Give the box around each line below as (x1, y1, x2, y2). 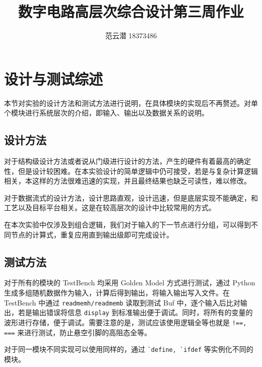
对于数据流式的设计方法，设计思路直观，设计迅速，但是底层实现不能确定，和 (4, 192, 258, 203)
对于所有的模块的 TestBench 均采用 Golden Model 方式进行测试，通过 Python (4, 277, 255, 288)
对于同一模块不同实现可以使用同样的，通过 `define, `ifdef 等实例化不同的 (4, 344, 253, 354)
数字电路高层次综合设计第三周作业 (18, 1, 244, 22)
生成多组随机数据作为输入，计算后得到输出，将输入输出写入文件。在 (4, 287, 230, 297)
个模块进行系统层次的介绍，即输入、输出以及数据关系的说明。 (4, 107, 209, 118)
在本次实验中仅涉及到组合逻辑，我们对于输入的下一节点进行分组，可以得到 (4, 219, 251, 230)
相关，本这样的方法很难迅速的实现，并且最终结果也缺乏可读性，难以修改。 (4, 175, 251, 186)
